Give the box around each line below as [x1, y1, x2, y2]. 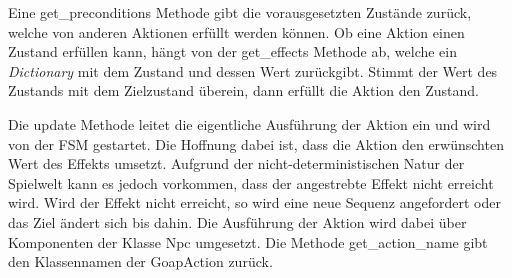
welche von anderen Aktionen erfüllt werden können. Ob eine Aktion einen [8, 21, 465, 42]
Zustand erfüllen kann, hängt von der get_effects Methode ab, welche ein [8, 41, 458, 62]
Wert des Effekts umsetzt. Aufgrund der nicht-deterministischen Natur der [8, 153, 465, 174]
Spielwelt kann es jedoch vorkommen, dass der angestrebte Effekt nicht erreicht [8, 172, 494, 193]
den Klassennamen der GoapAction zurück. [8, 251, 273, 272]
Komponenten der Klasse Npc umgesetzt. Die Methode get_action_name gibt [8, 231, 488, 252]
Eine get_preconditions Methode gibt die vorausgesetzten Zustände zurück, [8, 2, 472, 22]
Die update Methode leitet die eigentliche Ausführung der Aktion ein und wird [8, 113, 491, 134]
